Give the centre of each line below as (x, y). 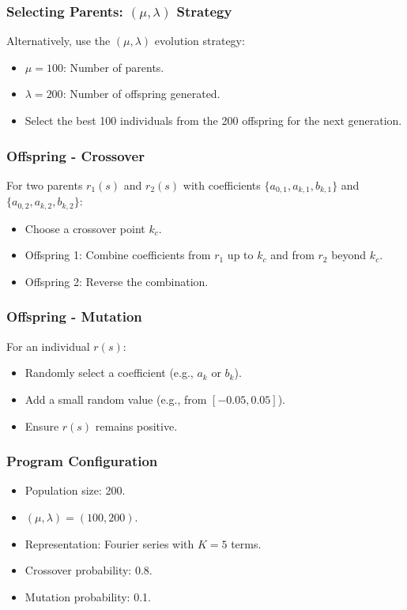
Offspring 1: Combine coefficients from (118, 255)
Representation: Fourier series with (109, 543)
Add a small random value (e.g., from (116, 399)
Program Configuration (82, 461)
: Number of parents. (113, 67)
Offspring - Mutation (74, 316)
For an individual (48, 346)
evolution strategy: (200, 41)
